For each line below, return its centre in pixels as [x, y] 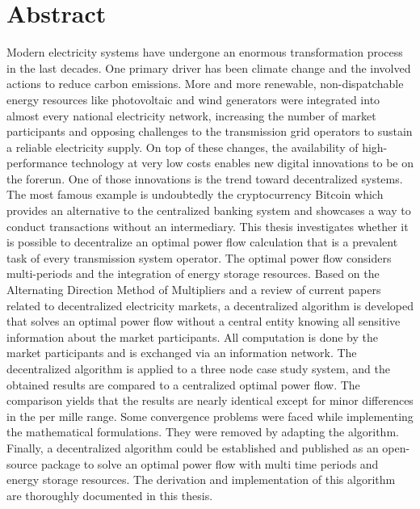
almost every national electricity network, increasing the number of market [191, 115]
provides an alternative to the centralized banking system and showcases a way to [209, 210]
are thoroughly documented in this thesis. [110, 495]
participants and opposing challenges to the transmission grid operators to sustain [210, 131]
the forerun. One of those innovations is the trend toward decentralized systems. [205, 178]
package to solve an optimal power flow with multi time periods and [210, 463]
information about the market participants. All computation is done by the [192, 337]
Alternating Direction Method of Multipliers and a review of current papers [194, 290]
